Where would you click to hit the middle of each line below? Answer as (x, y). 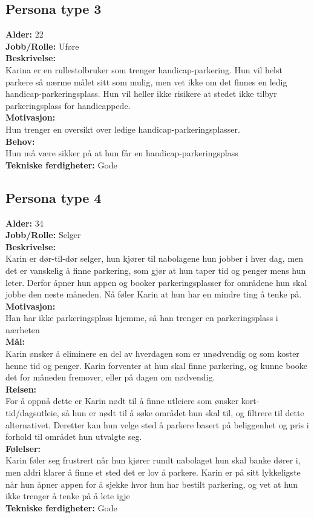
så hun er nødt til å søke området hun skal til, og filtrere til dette (183, 413)
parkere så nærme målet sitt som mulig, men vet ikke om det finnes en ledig (146, 81)
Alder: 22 (25, 34)
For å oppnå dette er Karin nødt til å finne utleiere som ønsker (122, 401)
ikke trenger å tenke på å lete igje (68, 496)
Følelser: (23, 448)
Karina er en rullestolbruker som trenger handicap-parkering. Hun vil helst (144, 69)
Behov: (20, 141)
